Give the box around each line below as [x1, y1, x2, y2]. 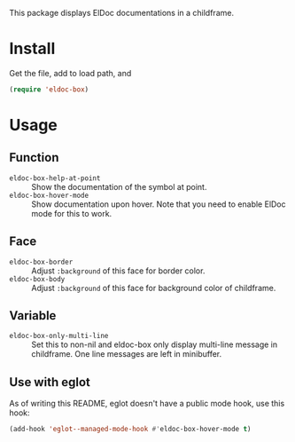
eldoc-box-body [9, 274, 66, 283]
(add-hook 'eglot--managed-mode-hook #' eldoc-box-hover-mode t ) [9, 425, 252, 434]
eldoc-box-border [9, 257, 74, 266]
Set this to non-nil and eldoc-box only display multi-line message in [31, 339, 278, 350]
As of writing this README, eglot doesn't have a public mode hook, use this [9, 399, 285, 409]
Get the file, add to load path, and [9, 67, 132, 78]
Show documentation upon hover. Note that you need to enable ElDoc [31, 199, 286, 209]
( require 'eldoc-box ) [9, 84, 89, 94]
